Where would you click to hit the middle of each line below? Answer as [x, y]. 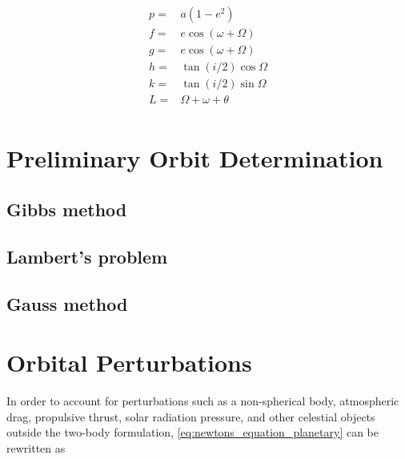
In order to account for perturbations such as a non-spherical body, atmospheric [203, 401]
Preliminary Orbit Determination [195, 158]
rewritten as [36, 447]
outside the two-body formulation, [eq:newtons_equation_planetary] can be [193, 432]
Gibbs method [67, 209]
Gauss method [67, 303]
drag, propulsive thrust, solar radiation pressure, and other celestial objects [191, 416]
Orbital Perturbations [129, 362]
